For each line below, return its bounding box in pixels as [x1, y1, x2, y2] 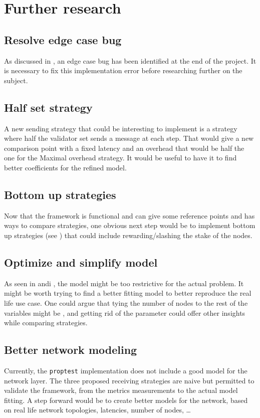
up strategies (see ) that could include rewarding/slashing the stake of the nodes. [4, 230, 252, 240]
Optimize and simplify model [4, 254, 158, 270]
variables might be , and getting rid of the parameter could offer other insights [4, 307, 245, 318]
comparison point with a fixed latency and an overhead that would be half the [4, 142, 244, 153]
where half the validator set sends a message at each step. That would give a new [4, 133, 254, 143]
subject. [4, 75, 28, 85]
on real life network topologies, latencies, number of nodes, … [4, 404, 191, 415]
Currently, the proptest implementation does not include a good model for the [4, 365, 247, 375]
